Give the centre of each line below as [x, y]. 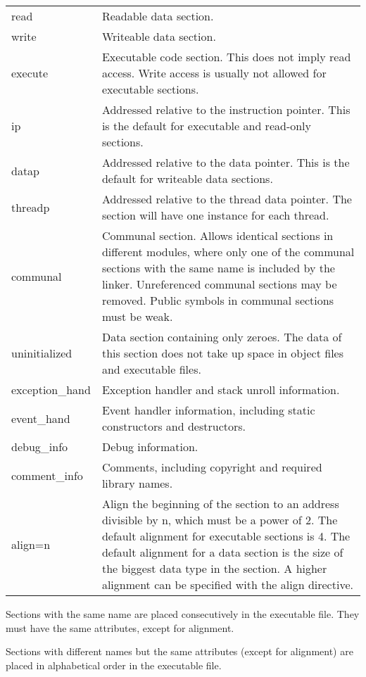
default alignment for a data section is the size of [222, 552]
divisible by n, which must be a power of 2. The [220, 520]
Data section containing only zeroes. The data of [222, 337]
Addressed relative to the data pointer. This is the [226, 162]
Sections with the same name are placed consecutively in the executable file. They [183, 614]
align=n [31, 544]
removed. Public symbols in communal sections [217, 300]
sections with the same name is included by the [218, 268]
